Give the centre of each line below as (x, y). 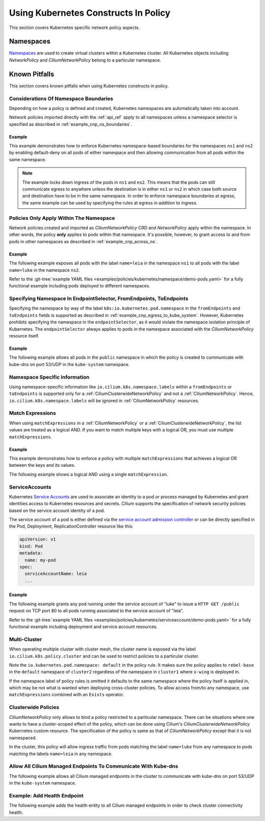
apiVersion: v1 (38, 539)
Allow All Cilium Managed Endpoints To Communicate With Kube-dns (94, 766)
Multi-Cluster (26, 639)
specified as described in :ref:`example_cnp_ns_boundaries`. (70, 124)
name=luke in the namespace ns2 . (45, 270)
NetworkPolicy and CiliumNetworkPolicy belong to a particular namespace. (85, 60)
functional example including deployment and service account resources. (83, 626)
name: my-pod (40, 560)
